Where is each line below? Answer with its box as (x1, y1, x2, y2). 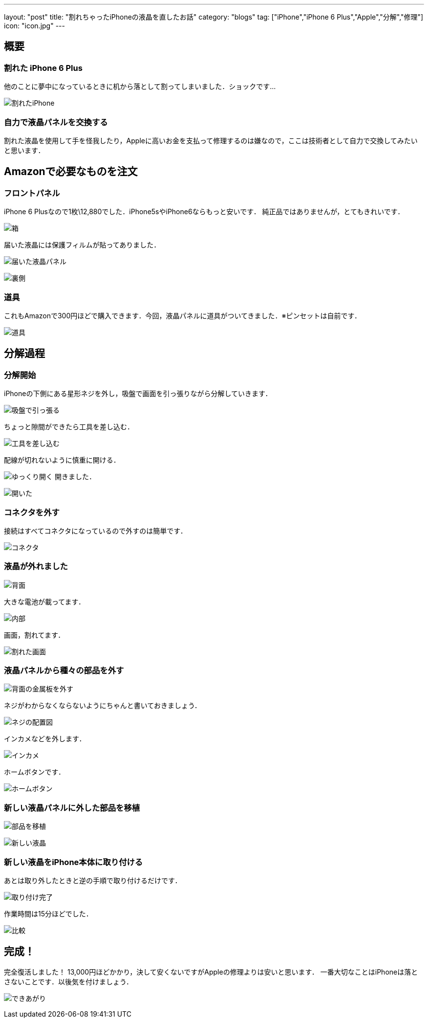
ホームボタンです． (4, 768, 65, 777)
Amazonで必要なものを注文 (4, 165, 138, 178)
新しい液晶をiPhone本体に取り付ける (4, 857, 143, 867)
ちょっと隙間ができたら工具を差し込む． (4, 422, 134, 431)
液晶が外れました (4, 561, 68, 572)
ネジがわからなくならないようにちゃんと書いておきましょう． (4, 701, 201, 710)
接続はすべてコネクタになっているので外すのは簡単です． (4, 526, 187, 535)
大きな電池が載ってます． (4, 597, 86, 606)
